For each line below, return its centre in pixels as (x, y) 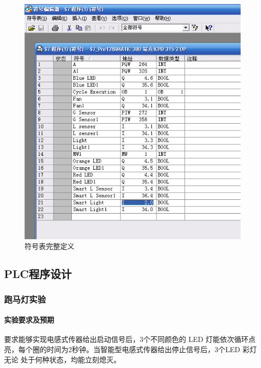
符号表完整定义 (49, 246)
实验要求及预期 (29, 320)
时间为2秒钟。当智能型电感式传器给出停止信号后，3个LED (143, 349)
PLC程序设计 (38, 274)
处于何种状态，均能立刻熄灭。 (71, 359)
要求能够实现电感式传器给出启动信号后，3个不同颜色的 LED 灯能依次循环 (126, 339)
